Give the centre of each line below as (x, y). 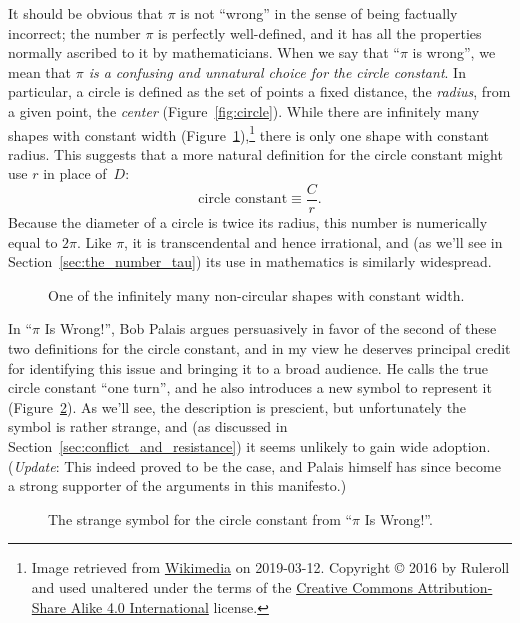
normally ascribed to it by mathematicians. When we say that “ (204, 52)
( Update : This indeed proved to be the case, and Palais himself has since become (254, 465)
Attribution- (455, 586)
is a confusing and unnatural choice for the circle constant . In (277, 71)
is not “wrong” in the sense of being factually (319, 13)
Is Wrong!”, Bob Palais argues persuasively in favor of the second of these (270, 328)
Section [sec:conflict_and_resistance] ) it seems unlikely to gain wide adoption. (249, 446)
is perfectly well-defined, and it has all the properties (320, 32)
